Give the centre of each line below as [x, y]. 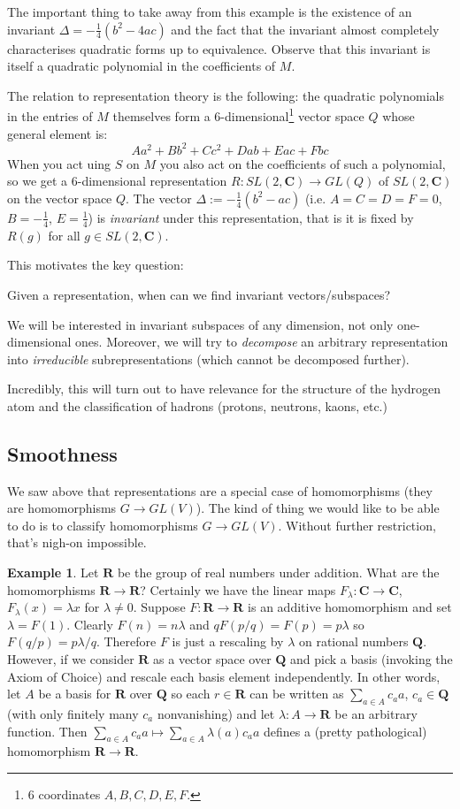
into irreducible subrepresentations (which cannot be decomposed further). [208, 359]
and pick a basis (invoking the [372, 659]
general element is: [57, 133]
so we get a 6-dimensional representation [117, 181]
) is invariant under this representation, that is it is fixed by [251, 217]
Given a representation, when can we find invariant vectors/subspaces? [199, 294]
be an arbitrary [376, 714]
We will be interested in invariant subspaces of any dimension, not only [200, 324]
